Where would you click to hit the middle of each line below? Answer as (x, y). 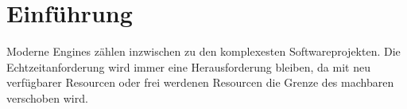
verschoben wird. (47, 97)
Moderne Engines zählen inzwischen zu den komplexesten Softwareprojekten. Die (203, 51)
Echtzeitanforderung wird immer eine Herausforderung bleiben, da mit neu (188, 66)
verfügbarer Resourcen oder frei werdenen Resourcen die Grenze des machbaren (200, 82)
